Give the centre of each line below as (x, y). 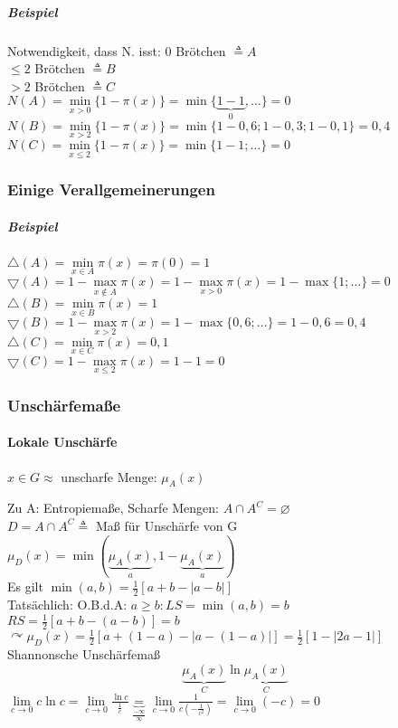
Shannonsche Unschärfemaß (84, 654)
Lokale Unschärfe (62, 442)
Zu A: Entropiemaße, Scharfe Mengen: (114, 508)
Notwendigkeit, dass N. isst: (84, 50)
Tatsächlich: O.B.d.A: (67, 604)
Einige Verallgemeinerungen (111, 189)
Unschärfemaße (64, 405)
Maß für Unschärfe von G (166, 525)
